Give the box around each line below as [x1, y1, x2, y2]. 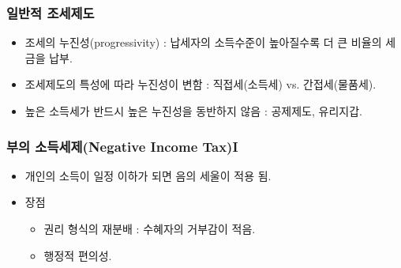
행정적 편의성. [43, 247, 112, 263]
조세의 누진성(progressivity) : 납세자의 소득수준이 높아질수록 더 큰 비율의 [24, 34, 382, 51]
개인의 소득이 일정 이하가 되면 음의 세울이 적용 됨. [24, 167, 272, 183]
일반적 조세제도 [6, 2, 95, 22]
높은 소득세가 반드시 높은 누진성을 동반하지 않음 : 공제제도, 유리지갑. [24, 103, 362, 119]
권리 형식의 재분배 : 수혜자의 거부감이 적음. [43, 221, 256, 236]
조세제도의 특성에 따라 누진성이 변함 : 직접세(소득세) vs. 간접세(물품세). [24, 76, 377, 92]
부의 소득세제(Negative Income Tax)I [6, 136, 238, 156]
